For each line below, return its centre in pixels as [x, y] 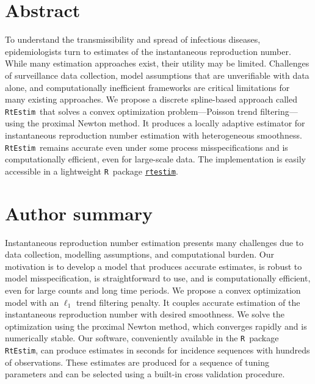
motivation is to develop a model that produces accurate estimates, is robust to [154, 266]
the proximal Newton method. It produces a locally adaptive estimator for [166, 123]
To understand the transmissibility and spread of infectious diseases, [133, 39]
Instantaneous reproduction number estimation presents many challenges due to [154, 242]
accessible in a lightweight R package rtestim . [92, 171]
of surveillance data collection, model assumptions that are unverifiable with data [157, 75]
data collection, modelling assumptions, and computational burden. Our [139, 254]
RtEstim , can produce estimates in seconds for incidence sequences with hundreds [157, 350]
